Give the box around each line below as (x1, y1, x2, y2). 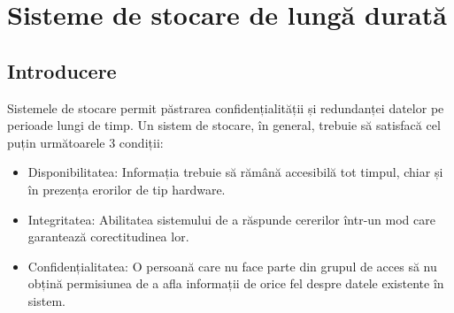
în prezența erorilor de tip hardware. (27, 179, 226, 198)
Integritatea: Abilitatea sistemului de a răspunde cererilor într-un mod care (27, 210, 435, 228)
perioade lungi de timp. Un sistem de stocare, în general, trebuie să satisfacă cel (7, 116, 441, 134)
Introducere (7, 57, 117, 84)
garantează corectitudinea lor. (27, 227, 189, 246)
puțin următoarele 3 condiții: (7, 133, 164, 151)
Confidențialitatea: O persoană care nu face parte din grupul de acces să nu (27, 256, 437, 275)
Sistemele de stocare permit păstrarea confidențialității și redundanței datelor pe (7, 98, 444, 117)
